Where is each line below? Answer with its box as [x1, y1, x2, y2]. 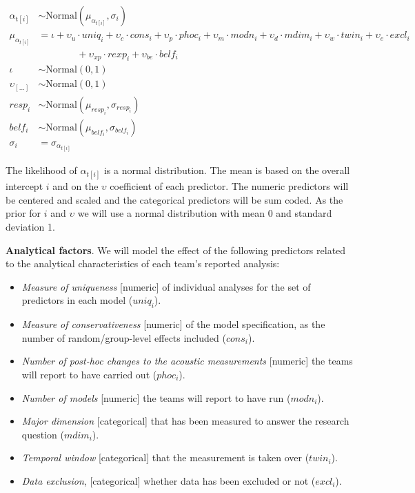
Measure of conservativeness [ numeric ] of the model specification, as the [21, 317, 325, 331]
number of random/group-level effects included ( [21, 330, 226, 345]
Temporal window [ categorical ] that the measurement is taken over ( [21, 450, 310, 465]
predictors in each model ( [21, 293, 133, 307]
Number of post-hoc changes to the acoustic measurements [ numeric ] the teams [21, 354, 353, 368]
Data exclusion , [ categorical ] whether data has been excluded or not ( [21, 473, 316, 487]
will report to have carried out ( [21, 367, 157, 382]
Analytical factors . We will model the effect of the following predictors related [6, 242, 346, 257]
